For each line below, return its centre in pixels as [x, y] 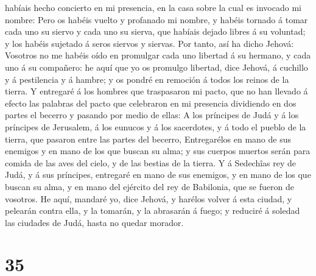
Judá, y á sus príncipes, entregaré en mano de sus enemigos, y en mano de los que [158, 175]
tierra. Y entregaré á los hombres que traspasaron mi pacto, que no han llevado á [156, 91]
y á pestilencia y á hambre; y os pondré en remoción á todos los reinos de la [147, 79]
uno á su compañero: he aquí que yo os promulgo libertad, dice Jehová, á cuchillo [156, 67]
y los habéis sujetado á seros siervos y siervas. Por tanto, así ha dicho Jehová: [149, 43]
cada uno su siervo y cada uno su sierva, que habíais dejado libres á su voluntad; [155, 31]
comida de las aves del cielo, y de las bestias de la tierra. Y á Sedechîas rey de [151, 162]
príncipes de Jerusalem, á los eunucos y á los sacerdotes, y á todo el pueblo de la [156, 126]
